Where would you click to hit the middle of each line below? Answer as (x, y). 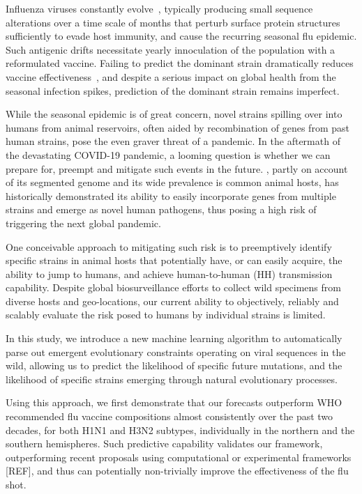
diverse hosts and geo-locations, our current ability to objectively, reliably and (172, 301)
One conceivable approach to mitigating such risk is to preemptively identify (169, 246)
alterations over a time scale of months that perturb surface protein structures (173, 22)
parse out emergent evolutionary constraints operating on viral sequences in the (176, 352)
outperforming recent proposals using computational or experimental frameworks (179, 457)
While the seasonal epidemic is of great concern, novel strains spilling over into (174, 114)
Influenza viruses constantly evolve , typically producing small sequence (159, 8)
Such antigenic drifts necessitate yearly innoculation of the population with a (171, 49)
